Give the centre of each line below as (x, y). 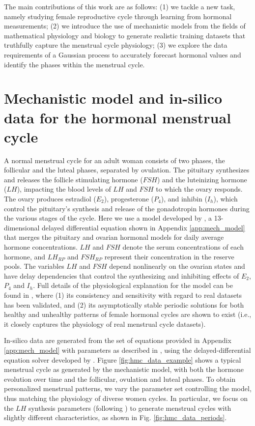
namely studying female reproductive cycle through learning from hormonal (118, 16)
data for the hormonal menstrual (118, 117)
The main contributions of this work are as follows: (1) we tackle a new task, (120, 6)
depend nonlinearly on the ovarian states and (177, 266)
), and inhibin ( (184, 199)
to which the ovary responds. (199, 189)
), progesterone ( (129, 199)
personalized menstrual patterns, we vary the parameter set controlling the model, (128, 388)
